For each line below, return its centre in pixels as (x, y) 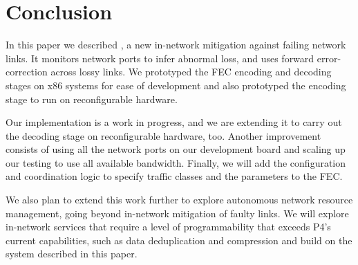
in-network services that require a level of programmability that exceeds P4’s (168, 227)
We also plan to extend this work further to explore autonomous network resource (179, 200)
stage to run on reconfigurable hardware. (92, 99)
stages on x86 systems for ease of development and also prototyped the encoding (176, 85)
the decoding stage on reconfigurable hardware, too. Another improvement (163, 135)
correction (27, 72)
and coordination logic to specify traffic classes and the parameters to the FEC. (174, 176)
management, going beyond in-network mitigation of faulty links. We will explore (177, 213)
